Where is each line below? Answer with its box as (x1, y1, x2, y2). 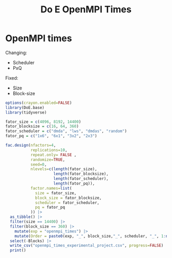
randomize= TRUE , (30, 157, 66, 162)
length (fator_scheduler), (53, 176, 109, 181)
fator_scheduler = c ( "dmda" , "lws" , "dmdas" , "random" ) (5, 128, 127, 134)
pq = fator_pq (35, 205, 66, 210)
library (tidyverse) (5, 109, 47, 115)
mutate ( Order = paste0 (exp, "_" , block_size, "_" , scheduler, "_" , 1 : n (14, 233, 168, 238)
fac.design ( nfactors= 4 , (5, 143, 56, 148)
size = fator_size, (35, 190, 77, 196)
